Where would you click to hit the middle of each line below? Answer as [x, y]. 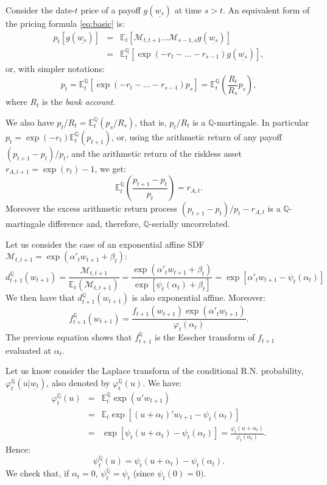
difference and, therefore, [94, 224]
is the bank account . [79, 102]
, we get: [111, 168]
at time [188, 10]
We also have [30, 122]
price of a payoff [111, 10]
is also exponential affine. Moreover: [199, 297]
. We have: [162, 382]
